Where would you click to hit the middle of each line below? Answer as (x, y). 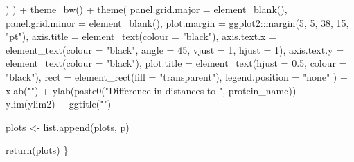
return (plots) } (37, 150)
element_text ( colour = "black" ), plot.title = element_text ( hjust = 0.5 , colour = (176, 63)
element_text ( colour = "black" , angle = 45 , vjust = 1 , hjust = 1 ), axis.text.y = (175, 49)
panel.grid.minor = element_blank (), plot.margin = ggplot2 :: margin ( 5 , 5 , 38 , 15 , (177, 22)
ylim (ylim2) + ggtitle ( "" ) (59, 104)
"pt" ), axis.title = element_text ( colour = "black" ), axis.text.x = (141, 36)
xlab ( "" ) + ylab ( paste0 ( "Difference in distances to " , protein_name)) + (156, 90)
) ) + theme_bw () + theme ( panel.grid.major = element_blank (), (147, 9)
